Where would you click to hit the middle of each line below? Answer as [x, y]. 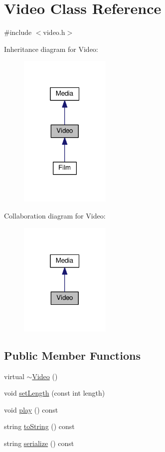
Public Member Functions [72, 355]
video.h [54, 32]
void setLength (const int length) [55, 393]
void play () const [31, 409]
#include [18, 32]
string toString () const [39, 426]
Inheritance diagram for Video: [51, 49]
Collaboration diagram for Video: [55, 215]
